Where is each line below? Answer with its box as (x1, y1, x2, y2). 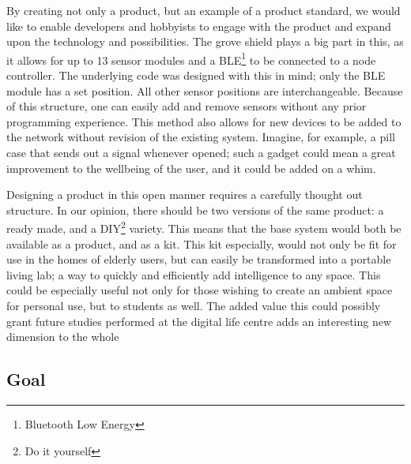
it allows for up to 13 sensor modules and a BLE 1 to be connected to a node (6, 49, 376, 68)
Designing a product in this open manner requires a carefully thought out (6, 186, 363, 203)
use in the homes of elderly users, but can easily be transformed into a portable (6, 251, 391, 268)
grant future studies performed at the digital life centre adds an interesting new (6, 312, 392, 329)
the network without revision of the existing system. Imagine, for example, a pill (6, 129, 395, 145)
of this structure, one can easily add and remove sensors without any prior (6, 98, 367, 114)
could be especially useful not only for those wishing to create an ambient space (6, 282, 393, 298)
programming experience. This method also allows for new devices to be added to (6, 113, 402, 129)
